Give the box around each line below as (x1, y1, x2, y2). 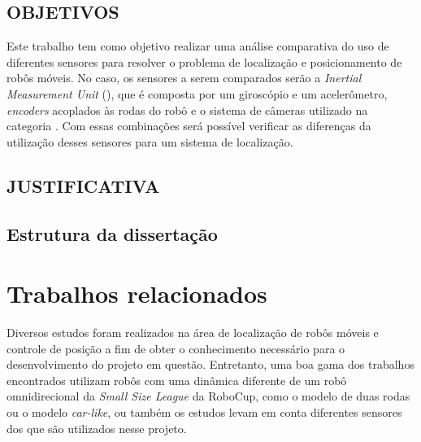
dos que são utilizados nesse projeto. (7, 419, 187, 436)
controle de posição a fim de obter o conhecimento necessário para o (7, 339, 345, 357)
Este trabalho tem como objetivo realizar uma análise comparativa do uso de (7, 37, 389, 55)
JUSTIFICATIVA (7, 173, 160, 198)
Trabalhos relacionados (7, 277, 267, 310)
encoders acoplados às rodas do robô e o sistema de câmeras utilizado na (7, 101, 368, 118)
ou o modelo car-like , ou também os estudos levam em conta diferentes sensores (7, 404, 402, 421)
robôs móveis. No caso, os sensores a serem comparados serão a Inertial (7, 69, 362, 86)
